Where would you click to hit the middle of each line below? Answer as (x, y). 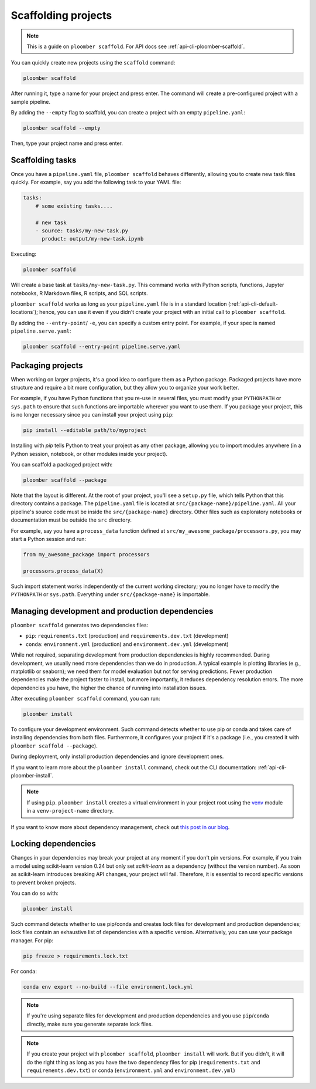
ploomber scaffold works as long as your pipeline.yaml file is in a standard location (119, 304)
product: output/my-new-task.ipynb (93, 239)
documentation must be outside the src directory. (71, 520)
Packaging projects (47, 365)
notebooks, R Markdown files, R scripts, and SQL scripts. (80, 293)
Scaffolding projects (61, 15)
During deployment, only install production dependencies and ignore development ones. (117, 756)
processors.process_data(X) (63, 571)
